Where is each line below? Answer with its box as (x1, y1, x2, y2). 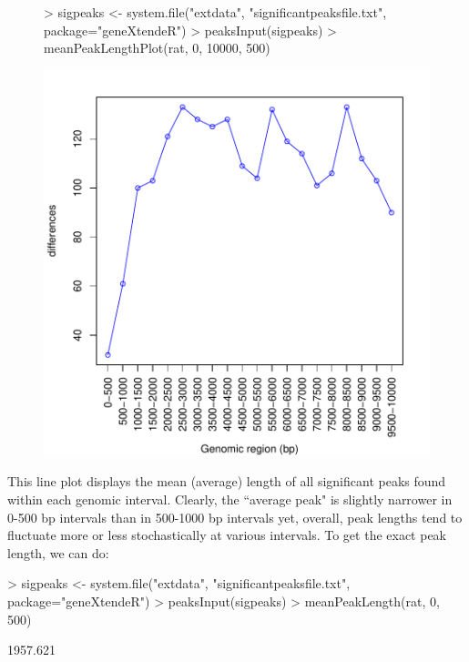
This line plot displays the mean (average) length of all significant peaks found (7, 472, 446, 491)
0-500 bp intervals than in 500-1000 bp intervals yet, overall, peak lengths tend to (7, 507, 463, 526)
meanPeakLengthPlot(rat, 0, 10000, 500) (44, 38, 270, 57)
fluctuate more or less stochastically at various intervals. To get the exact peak (7, 525, 447, 545)
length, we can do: (7, 543, 109, 562)
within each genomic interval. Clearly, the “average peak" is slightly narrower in (7, 489, 453, 508)
